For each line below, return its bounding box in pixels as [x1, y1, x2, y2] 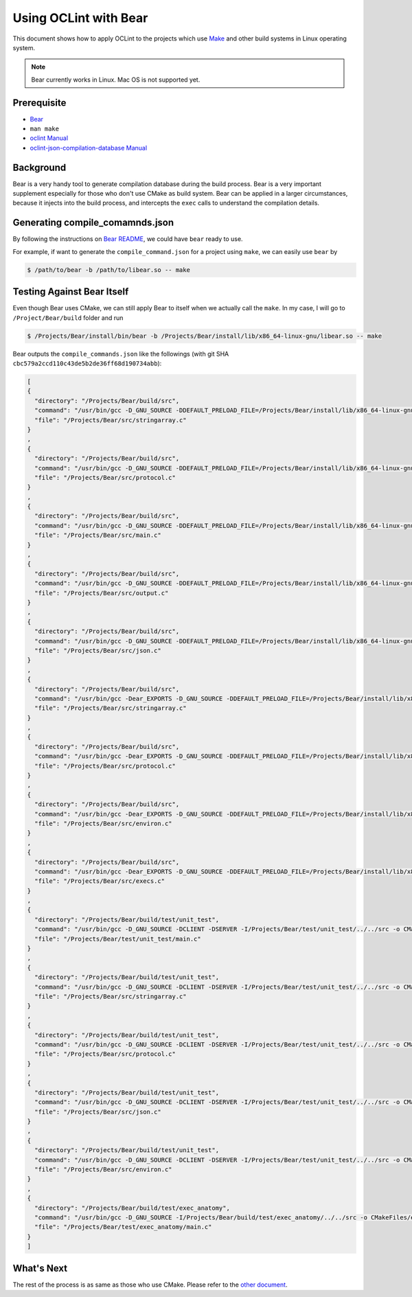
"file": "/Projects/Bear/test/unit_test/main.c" [34, 934, 202, 943]
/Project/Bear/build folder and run [12, 313, 124, 322]
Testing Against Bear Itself [12, 286, 129, 298]
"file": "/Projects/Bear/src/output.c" [34, 589, 169, 597]
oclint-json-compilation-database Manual [30, 144, 148, 152]
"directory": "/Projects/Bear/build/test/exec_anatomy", [34, 1204, 230, 1212]
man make [30, 125, 60, 133]
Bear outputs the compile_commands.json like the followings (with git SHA [12, 349, 229, 358]
